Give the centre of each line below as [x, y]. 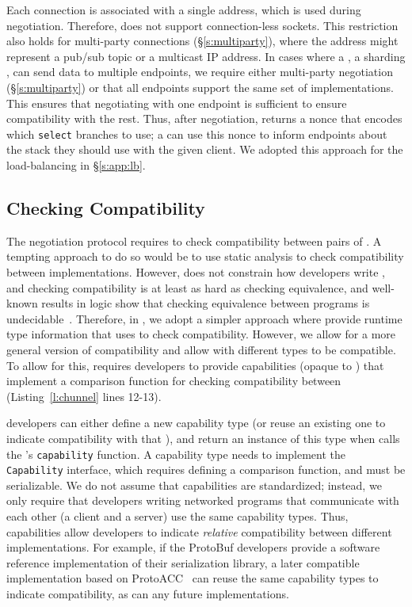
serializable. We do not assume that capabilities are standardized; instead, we [194, 485]
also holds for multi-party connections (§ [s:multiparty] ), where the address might [202, 41]
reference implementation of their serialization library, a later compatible [183, 562]
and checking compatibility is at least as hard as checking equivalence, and [187, 287]
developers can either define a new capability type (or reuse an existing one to [196, 423]
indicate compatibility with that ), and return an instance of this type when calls [203, 438]
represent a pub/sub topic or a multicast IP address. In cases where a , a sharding [206, 56]
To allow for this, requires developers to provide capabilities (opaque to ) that [195, 365]
